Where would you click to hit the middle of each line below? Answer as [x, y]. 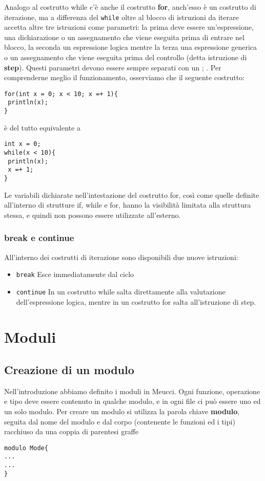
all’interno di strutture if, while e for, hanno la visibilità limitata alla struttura [128, 205]
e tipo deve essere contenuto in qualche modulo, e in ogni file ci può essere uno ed [132, 401]
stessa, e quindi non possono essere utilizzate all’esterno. [93, 215]
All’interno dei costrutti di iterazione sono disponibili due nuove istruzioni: [121, 257]
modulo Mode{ [26, 448]
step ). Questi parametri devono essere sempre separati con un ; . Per [113, 67]
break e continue [39, 238]
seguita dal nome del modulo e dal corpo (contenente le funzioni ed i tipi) [120, 421]
